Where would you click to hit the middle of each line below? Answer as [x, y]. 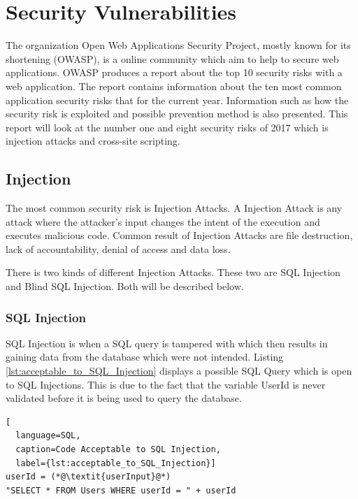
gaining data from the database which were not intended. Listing [145, 357]
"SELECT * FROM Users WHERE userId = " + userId [121, 490]
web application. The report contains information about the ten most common [174, 86]
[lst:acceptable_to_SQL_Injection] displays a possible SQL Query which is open [179, 371]
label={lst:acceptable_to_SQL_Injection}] [116, 463]
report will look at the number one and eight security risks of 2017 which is [167, 127]
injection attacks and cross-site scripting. [93, 141]
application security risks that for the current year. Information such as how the [177, 100]
